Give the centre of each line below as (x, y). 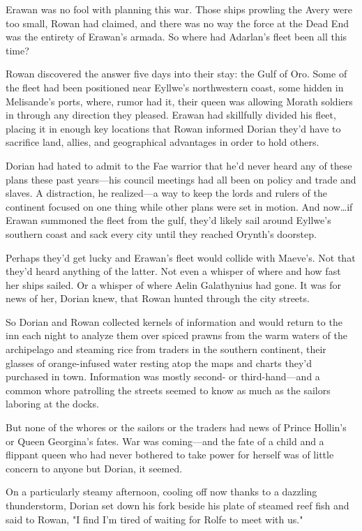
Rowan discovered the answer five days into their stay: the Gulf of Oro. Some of (176, 74)
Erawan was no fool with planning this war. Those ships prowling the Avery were (179, 9)
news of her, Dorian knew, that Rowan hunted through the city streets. (158, 298)
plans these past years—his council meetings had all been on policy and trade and (181, 179)
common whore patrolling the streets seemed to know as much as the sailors (168, 390)
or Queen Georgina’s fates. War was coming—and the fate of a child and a (165, 441)
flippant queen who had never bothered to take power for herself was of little (170, 455)
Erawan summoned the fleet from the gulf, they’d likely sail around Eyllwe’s (168, 220)
